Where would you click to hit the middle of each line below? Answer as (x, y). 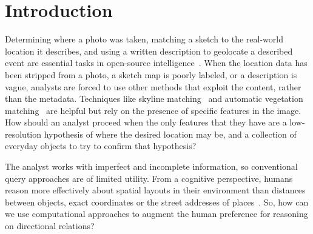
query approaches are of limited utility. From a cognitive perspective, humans (149, 178)
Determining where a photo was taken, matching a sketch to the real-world (144, 39)
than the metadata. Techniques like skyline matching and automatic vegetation (154, 99)
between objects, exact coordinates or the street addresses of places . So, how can (157, 202)
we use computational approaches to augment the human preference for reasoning (156, 214)
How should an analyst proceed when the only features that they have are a (146, 122)
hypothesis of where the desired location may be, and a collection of (170, 134)
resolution (23, 134)
